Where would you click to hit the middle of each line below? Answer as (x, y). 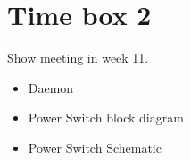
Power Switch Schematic (95, 147)
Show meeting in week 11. (78, 58)
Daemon (51, 87)
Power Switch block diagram (106, 118)
